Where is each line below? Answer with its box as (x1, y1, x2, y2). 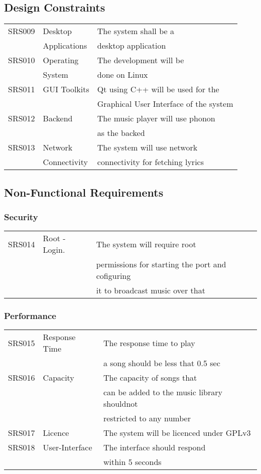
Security (4, 210, 38, 223)
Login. (43, 244, 65, 256)
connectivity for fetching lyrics (97, 156, 204, 168)
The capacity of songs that (103, 372, 197, 384)
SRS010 (8, 54, 35, 66)
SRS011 (8, 83, 35, 95)
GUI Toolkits (43, 83, 89, 95)
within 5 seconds (103, 456, 162, 468)
